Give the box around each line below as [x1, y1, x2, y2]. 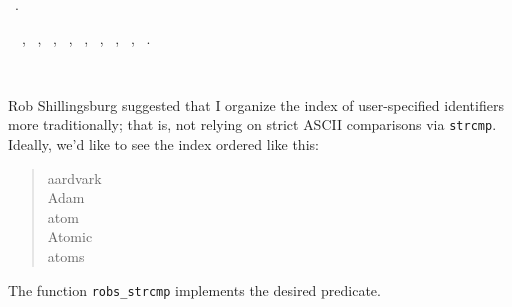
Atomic [47, 226, 93, 247]
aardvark [47, 167, 102, 188]
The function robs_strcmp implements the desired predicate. [8, 279, 381, 300]
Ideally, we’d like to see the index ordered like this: [8, 134, 319, 155]
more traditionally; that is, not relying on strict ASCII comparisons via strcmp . [8, 114, 497, 135]
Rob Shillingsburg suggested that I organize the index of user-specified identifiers [8, 94, 504, 115]
